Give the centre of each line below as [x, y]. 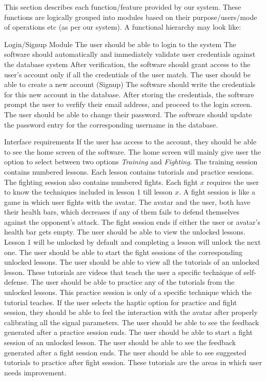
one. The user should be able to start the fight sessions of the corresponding [124, 252]
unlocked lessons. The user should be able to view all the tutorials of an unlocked [132, 262]
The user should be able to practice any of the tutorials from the [133, 282]
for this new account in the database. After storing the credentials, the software [129, 94]
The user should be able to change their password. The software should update [128, 114]
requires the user [233, 182]
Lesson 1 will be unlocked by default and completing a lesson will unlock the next [132, 242]
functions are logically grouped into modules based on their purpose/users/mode [131, 17]
